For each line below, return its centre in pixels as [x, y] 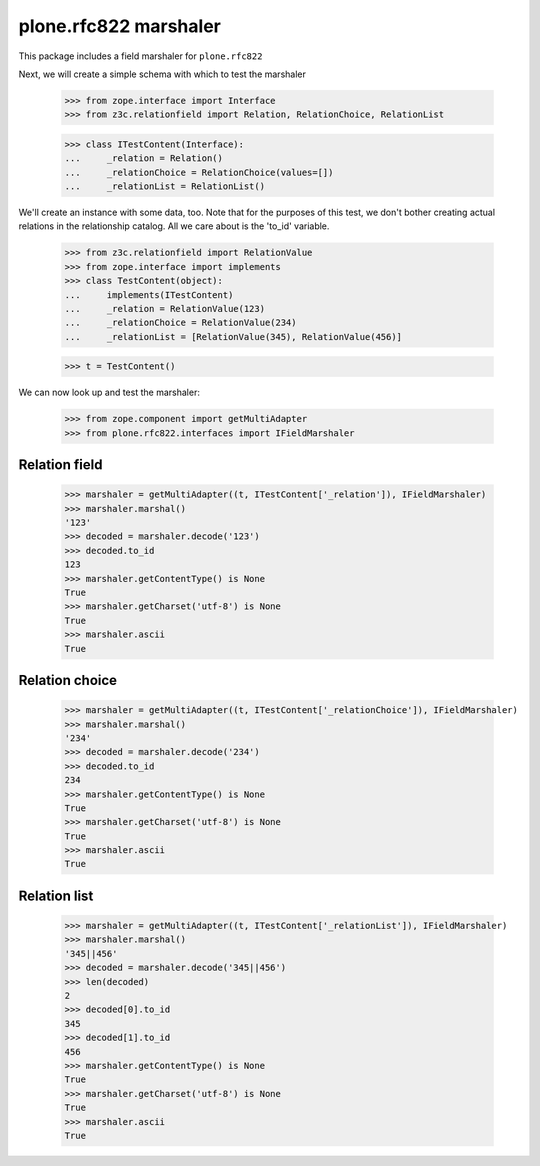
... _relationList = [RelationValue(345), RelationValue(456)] [233, 336]
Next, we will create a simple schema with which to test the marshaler [162, 74]
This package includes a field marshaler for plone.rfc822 [140, 56]
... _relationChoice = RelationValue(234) [180, 323]
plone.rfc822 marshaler [120, 26]
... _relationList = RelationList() [164, 186]
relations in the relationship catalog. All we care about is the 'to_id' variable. [174, 226]
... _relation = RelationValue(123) [164, 308]
